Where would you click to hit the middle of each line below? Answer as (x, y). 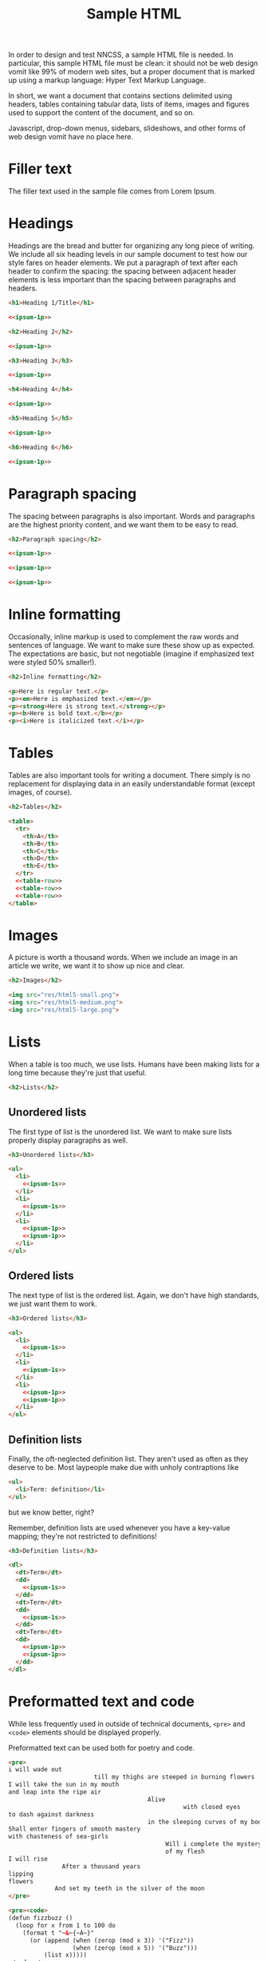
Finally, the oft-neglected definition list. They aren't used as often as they (128, 1459)
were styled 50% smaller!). (53, 662)
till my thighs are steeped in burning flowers (174, 1777)
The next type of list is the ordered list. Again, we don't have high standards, (134, 1295)
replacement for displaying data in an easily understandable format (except (132, 784)
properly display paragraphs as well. (68, 1140)
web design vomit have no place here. (71, 137)
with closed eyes (212, 1807)
